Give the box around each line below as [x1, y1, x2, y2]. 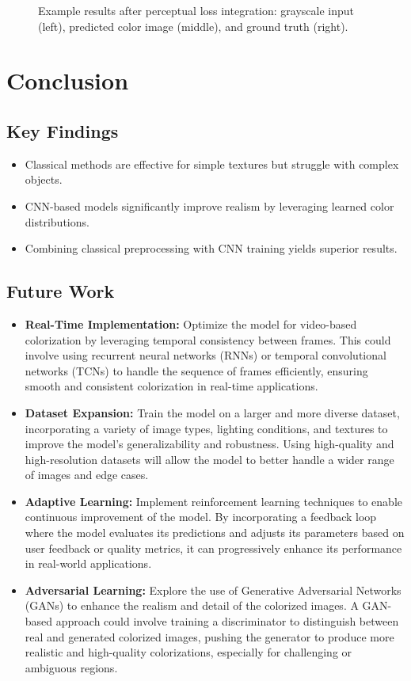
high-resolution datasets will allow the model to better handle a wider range [25, 451, 394, 467]
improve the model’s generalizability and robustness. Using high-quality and [25, 436, 394, 452]
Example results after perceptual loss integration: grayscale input [38, 2, 355, 18]
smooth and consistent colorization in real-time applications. [25, 378, 318, 394]
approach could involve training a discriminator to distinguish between [55, 613, 399, 630]
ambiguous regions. [25, 659, 118, 675]
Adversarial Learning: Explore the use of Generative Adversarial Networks [25, 581, 401, 598]
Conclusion [6, 64, 129, 97]
